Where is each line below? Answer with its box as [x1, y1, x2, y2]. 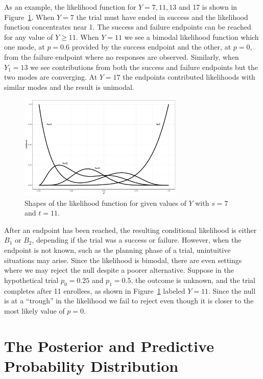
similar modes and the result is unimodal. [4, 81, 134, 92]
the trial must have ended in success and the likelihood [76, 11, 248, 22]
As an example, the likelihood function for [4, 2, 136, 12]
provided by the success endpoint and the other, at [71, 41, 231, 52]
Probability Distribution [4, 355, 179, 376]
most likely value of [4, 305, 65, 316]
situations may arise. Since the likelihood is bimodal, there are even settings [4, 254, 242, 265]
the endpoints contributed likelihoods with [123, 72, 255, 82]
